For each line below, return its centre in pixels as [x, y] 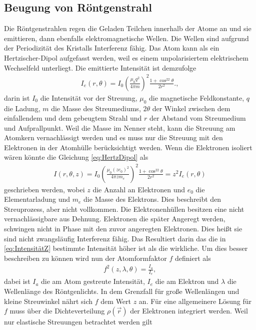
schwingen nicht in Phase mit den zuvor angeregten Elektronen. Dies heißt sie [123, 228]
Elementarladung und [37, 199]
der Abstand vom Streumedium [198, 118]
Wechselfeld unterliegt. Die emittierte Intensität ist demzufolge [100, 67]
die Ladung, [22, 108]
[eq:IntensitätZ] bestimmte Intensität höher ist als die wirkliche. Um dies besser [126, 248]
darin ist [17, 97]
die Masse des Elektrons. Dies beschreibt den [152, 199]
